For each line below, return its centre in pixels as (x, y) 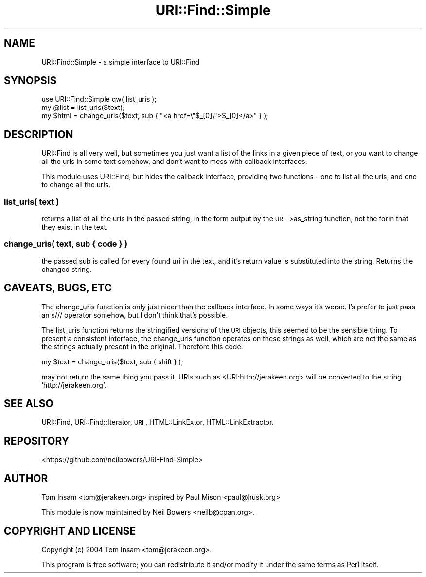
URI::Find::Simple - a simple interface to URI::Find (121, 62)
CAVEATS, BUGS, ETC (58, 288)
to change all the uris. (76, 185)
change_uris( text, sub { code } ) (66, 244)
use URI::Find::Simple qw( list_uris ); (99, 99)
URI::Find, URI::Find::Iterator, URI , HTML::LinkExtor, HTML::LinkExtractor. (158, 422)
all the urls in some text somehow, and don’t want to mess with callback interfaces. (174, 162)
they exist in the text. (75, 227)
